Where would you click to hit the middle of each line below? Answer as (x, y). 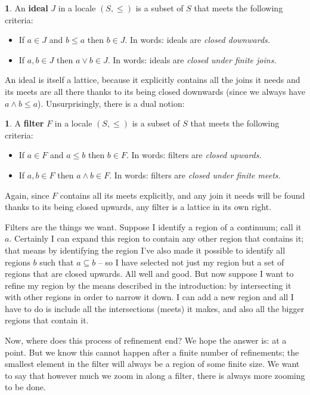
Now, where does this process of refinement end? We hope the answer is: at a (146, 340)
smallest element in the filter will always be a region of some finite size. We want (152, 364)
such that (57, 262)
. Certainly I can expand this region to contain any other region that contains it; (156, 238)
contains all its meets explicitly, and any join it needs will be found (182, 195)
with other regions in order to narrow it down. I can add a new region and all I (149, 297)
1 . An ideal (27, 8)
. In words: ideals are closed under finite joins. (192, 59)
